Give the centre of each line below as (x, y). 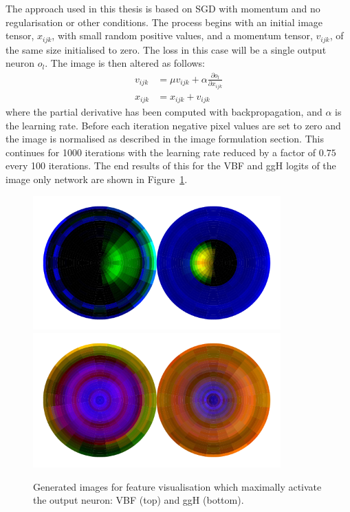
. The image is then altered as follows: (125, 63)
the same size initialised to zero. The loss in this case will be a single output (166, 49)
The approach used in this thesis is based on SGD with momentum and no (163, 8)
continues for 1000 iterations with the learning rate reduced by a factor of (161, 152)
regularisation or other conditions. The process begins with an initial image (164, 22)
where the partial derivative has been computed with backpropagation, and (164, 112)
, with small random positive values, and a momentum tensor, (182, 35)
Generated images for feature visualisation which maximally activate (177, 486)
